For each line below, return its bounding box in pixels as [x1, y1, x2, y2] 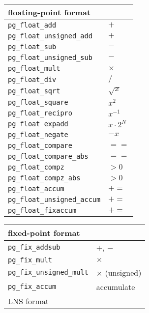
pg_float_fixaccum [8, 206, 77, 214]
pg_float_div [8, 75, 57, 84]
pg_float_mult [8, 64, 60, 72]
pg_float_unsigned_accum [8, 195, 101, 203]
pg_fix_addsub [8, 243, 60, 252]
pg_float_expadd [8, 119, 68, 128]
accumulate [96, 281, 135, 292]
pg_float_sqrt [8, 86, 60, 95]
